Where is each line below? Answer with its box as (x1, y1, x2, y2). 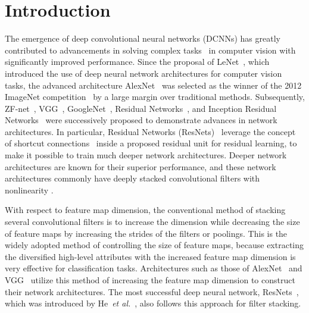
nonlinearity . (5, 183, 54, 196)
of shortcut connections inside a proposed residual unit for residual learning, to (5, 137, 297, 149)
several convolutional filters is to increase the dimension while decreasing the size (5, 215, 300, 228)
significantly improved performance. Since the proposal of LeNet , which (5, 55, 270, 68)
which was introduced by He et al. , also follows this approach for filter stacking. (5, 297, 301, 309)
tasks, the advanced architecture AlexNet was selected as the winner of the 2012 (5, 79, 302, 91)
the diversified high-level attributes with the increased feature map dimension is (5, 250, 296, 262)
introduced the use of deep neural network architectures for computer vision (5, 67, 282, 79)
